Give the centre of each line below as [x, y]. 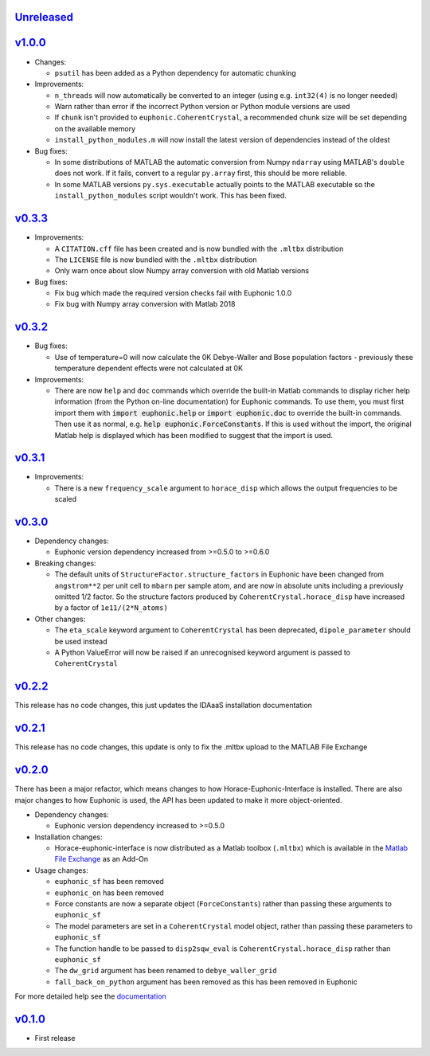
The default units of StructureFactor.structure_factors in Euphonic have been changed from [219, 574]
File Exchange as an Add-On [102, 859]
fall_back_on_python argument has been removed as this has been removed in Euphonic [206, 982]
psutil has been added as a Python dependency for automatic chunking [175, 72]
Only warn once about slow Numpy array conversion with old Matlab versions [182, 271]
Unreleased [44, 17]
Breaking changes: [65, 563]
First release [55, 1038]
